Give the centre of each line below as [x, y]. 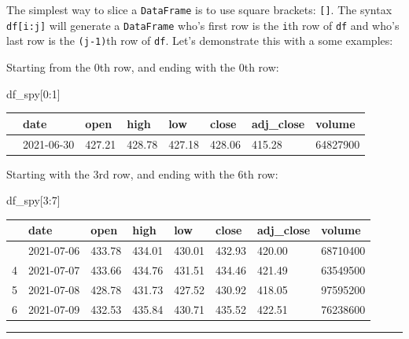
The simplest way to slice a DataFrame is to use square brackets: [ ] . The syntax [199, 9]
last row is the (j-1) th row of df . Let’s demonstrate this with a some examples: [200, 41]
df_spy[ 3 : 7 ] [33, 200]
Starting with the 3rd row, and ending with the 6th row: [142, 173]
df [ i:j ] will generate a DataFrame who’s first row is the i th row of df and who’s [203, 25]
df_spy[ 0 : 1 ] [33, 93]
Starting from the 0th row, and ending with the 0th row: [143, 66]
